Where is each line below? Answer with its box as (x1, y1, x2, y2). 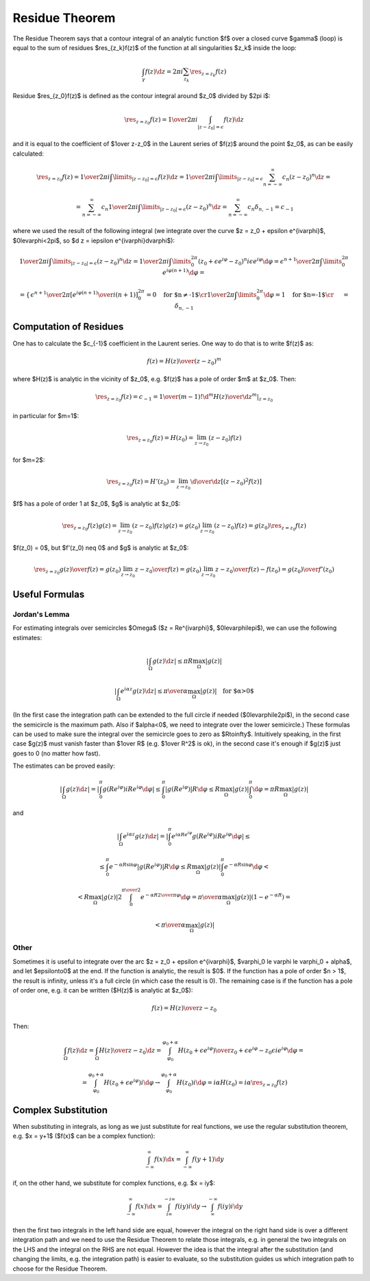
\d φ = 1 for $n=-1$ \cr (263, 291, 334, 298)
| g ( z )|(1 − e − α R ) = (234, 892, 291, 901)
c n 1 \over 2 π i (101, 203, 138, 212)
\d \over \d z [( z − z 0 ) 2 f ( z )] (190, 476, 262, 487)
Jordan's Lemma (12, 609, 70, 619)
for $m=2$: (12, 456, 45, 464)
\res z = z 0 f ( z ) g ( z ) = (62, 522, 118, 532)
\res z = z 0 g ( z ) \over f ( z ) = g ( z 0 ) (34, 565, 121, 576)
